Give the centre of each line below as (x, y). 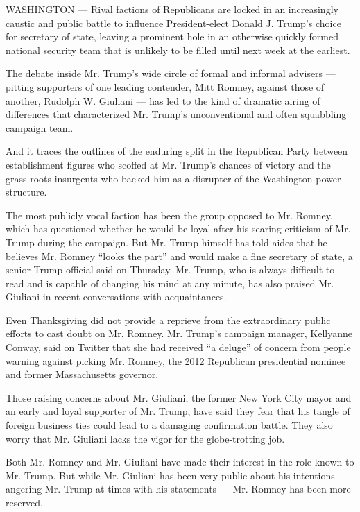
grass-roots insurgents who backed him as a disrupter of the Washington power (173, 178)
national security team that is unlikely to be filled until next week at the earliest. (178, 50)
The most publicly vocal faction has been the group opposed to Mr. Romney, (169, 215)
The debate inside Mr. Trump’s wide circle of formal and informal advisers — (171, 73)
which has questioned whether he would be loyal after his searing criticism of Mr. (178, 229)
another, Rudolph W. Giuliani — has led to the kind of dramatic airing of (163, 100)
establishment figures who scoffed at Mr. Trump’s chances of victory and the (168, 164)
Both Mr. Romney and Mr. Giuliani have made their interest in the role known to (180, 462)
